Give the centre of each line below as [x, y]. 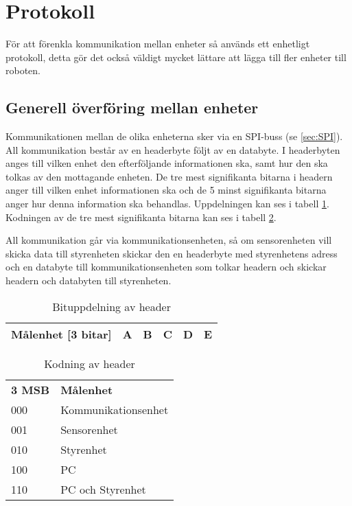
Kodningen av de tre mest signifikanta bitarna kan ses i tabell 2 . [141, 217]
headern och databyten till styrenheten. [89, 280]
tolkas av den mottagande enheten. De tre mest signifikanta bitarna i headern [169, 176]
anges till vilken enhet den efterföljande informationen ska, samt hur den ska [167, 163]
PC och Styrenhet [103, 489]
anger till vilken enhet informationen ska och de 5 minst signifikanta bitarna [166, 190]
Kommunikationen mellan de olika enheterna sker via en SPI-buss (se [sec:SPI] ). [174, 136]
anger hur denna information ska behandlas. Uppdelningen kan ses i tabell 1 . [167, 204]
